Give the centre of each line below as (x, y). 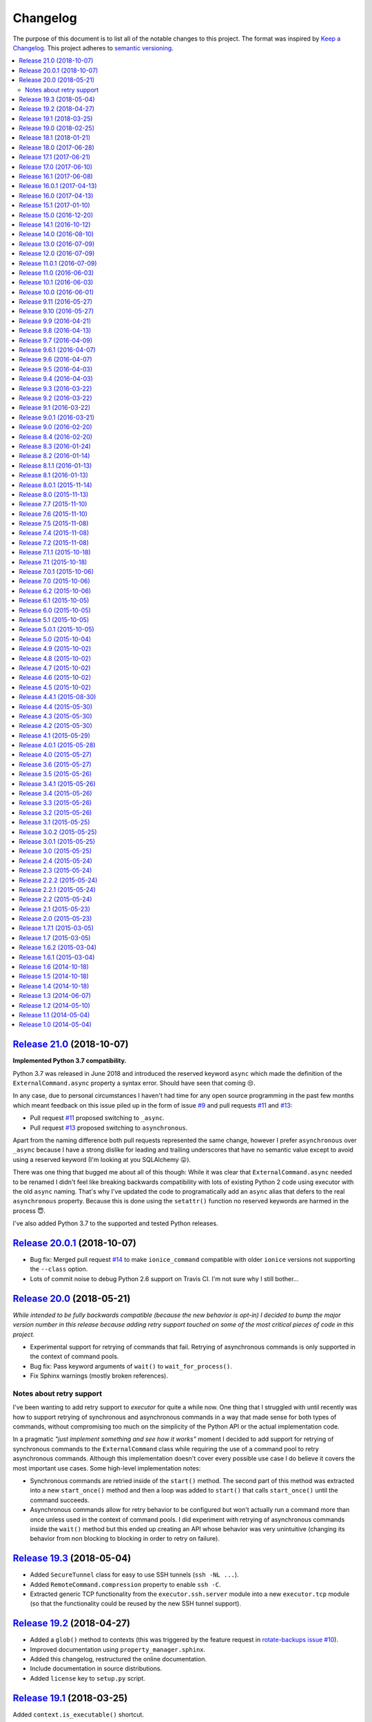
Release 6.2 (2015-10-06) (55, 591)
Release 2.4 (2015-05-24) (56, 860)
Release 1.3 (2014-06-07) (55, 996)
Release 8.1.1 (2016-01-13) (55, 466)
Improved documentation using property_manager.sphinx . (118, 1649)
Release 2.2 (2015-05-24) (55, 900)
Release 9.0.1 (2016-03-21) (57, 417)
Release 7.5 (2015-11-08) (54, 523)
